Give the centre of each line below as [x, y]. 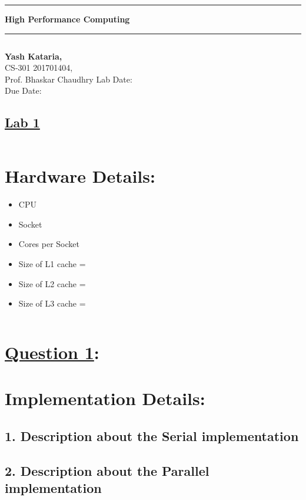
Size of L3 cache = [52, 303]
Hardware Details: [80, 176]
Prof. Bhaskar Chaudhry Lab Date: [69, 79]
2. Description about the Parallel [107, 470]
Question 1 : [52, 352]
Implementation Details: [105, 398]
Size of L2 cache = [52, 283]
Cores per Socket [49, 244]
